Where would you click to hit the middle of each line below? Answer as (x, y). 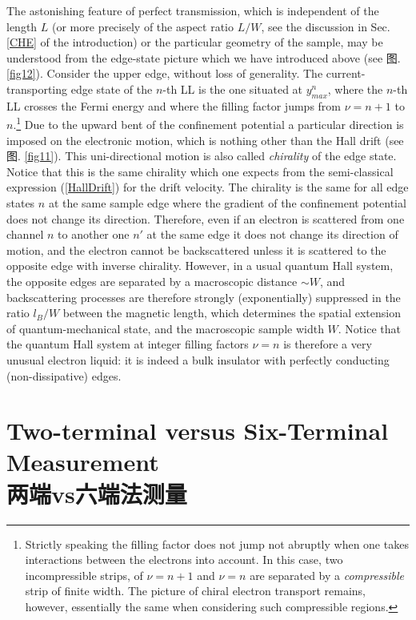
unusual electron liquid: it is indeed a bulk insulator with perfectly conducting (198, 359)
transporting (37, 89)
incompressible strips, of (84, 575)
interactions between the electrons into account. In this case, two (184, 560)
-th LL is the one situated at (233, 89)
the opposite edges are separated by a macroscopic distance (152, 281)
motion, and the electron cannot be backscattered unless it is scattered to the (196, 250)
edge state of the (112, 89)
